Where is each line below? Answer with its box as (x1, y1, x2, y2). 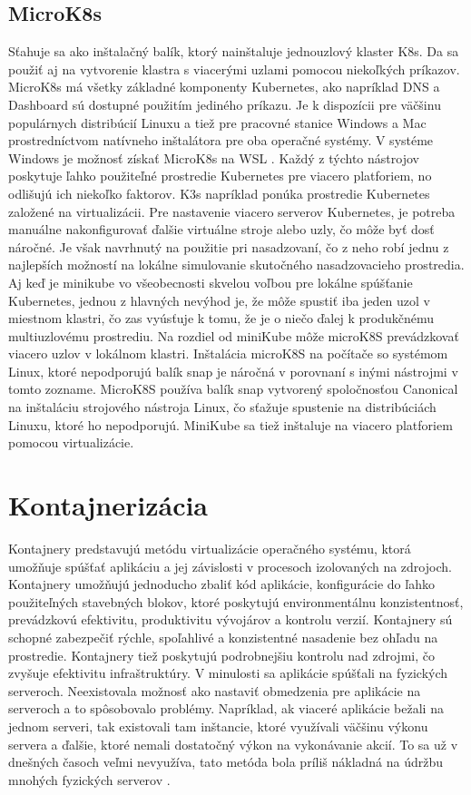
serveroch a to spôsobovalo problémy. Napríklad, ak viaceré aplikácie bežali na (8, 699, 444, 718)
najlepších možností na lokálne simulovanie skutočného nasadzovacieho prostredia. (8, 255, 465, 274)
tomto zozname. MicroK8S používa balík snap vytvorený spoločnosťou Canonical (8, 379, 458, 398)
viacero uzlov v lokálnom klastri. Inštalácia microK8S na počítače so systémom (8, 344, 448, 363)
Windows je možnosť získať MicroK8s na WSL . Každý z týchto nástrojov (8, 148, 419, 167)
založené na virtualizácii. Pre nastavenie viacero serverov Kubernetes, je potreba (8, 201, 456, 221)
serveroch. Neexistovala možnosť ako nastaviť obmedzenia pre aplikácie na (8, 681, 421, 700)
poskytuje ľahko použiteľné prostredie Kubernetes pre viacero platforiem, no (8, 166, 432, 185)
